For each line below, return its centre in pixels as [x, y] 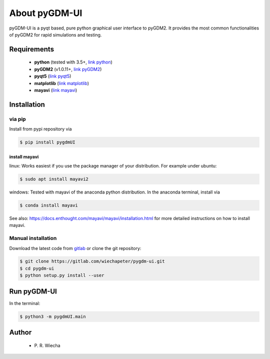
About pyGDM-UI [46, 13]
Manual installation [33, 238]
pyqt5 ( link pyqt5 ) [53, 76]
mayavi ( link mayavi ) [56, 90]
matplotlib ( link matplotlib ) [62, 83]
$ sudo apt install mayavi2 [54, 179]
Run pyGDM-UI [33, 291]
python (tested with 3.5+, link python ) [73, 62]
